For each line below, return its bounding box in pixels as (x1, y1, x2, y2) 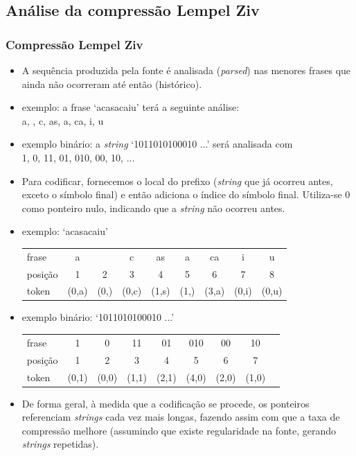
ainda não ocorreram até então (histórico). (21, 76, 202, 91)
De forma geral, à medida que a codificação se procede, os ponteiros (21, 396, 310, 410)
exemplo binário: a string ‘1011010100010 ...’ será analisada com (21, 137, 293, 151)
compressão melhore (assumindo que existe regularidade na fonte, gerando (21, 423, 337, 437)
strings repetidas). (21, 437, 99, 451)
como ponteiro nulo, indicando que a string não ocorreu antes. (21, 200, 285, 215)
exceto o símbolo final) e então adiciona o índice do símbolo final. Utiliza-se (21, 187, 342, 202)
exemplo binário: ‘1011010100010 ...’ (21, 310, 175, 324)
